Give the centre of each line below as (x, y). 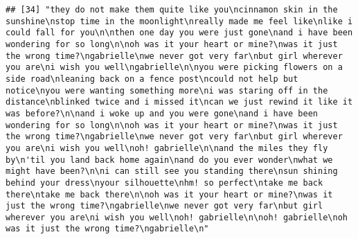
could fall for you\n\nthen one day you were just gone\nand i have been (179, 33)
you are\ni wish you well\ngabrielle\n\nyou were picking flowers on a (174, 68)
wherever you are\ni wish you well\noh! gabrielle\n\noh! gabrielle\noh (177, 217)
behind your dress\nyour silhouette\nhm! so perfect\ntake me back (164, 183)
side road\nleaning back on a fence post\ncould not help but (152, 79)
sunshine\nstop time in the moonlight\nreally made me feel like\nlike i (179, 21)
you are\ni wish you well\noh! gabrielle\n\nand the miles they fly (167, 148)
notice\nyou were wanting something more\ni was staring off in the (167, 90)
